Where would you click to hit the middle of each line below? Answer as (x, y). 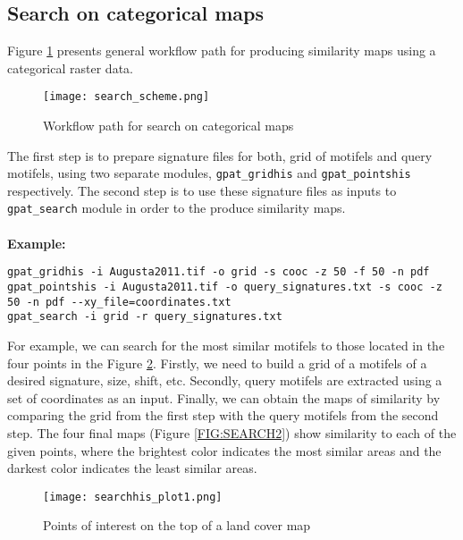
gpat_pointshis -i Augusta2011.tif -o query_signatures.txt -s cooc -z (225, 287)
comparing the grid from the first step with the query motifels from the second (223, 415)
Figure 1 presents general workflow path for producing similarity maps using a (222, 51)
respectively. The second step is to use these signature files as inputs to (202, 190)
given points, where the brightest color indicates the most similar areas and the (224, 450)
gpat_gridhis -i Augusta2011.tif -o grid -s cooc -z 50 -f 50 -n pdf (219, 272)
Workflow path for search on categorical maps (168, 126)
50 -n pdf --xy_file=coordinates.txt (119, 302)
